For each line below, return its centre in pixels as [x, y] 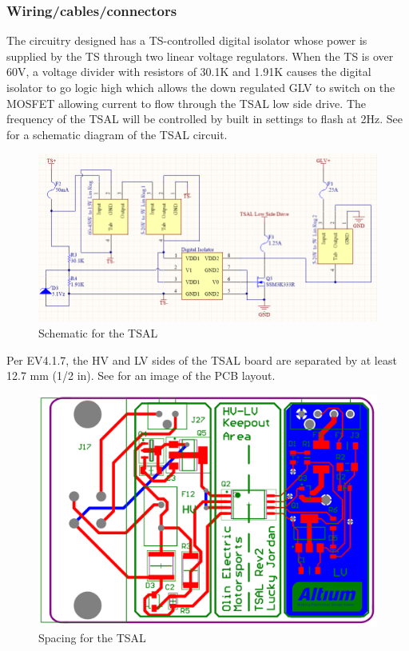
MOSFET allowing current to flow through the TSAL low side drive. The [187, 103]
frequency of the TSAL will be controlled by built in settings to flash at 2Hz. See [204, 119]
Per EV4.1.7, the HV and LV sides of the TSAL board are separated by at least [202, 359]
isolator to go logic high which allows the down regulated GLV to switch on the [201, 87]
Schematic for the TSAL [98, 332]
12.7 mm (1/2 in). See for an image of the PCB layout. [141, 375]
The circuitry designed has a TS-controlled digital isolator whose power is [187, 40]
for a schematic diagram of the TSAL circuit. [117, 134]
